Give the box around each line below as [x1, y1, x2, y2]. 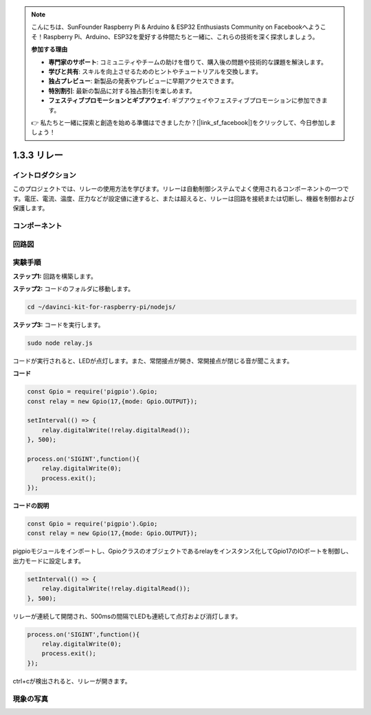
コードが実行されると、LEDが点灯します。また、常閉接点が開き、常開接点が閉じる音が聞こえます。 [12, 356, 293, 365]
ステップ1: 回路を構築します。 [12, 272, 98, 280]
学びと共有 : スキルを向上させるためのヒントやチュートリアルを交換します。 [48, 67, 262, 76]
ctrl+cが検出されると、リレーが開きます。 [12, 677, 131, 685]
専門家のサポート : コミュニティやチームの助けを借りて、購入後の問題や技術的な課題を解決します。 [48, 58, 328, 66]
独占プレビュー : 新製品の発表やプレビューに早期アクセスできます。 [48, 77, 238, 85]
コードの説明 [12, 501, 49, 510]
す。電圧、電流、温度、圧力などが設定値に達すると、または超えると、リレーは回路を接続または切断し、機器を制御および [12, 194, 355, 203]
